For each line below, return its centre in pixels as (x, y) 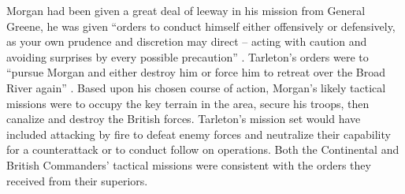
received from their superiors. (77, 180)
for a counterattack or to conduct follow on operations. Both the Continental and (203, 149)
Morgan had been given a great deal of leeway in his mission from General (186, 10)
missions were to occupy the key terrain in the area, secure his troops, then (188, 103)
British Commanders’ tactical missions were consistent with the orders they (189, 164)
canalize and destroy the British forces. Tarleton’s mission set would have (184, 119)
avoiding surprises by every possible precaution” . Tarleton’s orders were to (188, 56)
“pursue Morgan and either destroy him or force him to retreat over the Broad (196, 72)
